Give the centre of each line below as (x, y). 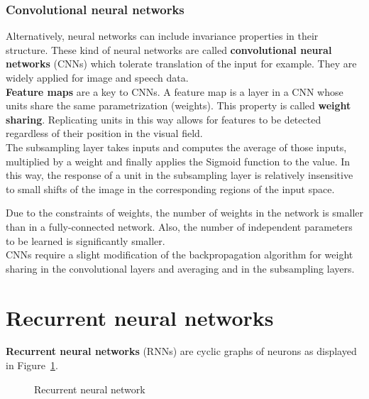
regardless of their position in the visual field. (104, 133)
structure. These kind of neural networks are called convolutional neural (169, 49)
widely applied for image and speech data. (97, 77)
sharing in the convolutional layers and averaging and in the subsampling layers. (180, 268)
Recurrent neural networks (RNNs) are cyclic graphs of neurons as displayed (181, 351)
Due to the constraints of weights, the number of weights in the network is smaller (184, 213)
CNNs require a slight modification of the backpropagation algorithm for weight (180, 255)
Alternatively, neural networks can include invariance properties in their (162, 36)
